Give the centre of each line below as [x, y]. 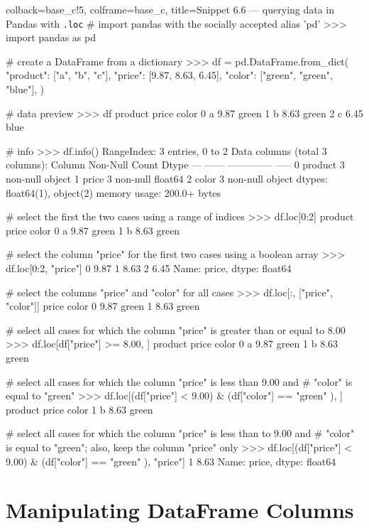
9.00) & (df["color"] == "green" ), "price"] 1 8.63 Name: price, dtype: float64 [171, 461]
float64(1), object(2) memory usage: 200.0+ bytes [114, 192]
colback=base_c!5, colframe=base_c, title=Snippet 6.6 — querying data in [170, 9]
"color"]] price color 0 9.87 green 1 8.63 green [103, 306]
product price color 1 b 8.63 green [79, 409]
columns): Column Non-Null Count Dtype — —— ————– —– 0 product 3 [175, 165]
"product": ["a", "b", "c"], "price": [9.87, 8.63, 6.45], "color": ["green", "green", [169, 75]
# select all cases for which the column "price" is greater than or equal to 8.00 [176, 329]
